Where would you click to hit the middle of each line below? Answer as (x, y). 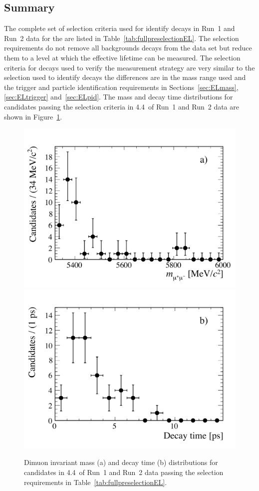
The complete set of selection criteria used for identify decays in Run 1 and (120, 28)
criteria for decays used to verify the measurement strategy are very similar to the (129, 67)
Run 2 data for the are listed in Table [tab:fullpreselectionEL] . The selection (122, 38)
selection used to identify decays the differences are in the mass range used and (125, 77)
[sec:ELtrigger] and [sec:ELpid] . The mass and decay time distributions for (119, 97)
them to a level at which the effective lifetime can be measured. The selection (122, 57)
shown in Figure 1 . (33, 116)
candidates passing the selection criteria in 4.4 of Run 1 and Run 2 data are (122, 106)
